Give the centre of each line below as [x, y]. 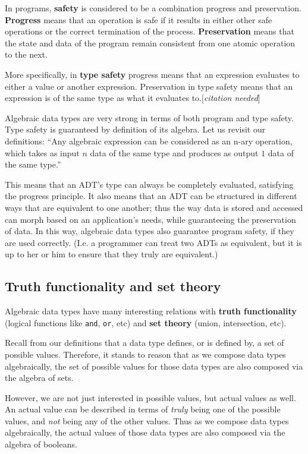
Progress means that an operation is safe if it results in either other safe [139, 19]
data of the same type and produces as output [174, 152]
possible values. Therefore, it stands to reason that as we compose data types [145, 354]
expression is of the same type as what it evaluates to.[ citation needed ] [133, 98]
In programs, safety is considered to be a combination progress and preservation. [153, 8]
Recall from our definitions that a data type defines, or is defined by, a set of [144, 343]
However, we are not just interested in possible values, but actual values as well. [150, 397]
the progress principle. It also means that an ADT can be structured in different [151, 196]
